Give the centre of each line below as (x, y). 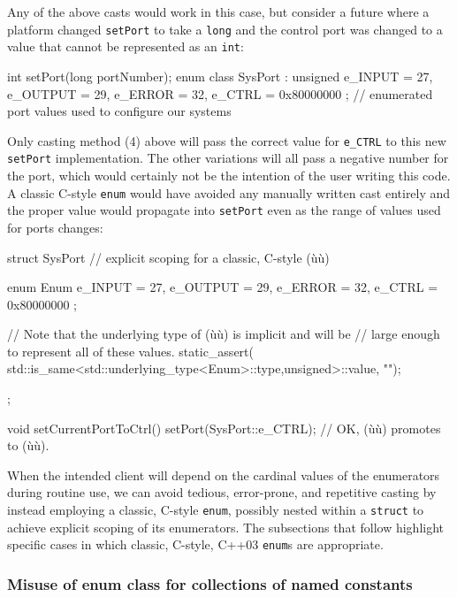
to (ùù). (28, 445)
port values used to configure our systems (119, 111)
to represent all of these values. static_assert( (130, 351)
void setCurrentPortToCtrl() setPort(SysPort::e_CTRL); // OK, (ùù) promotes (224, 428)
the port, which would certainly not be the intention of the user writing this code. (229, 175)
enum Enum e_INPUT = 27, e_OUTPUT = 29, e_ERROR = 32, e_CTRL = (223, 287)
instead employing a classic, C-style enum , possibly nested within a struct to (216, 510)
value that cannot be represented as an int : (126, 46)
